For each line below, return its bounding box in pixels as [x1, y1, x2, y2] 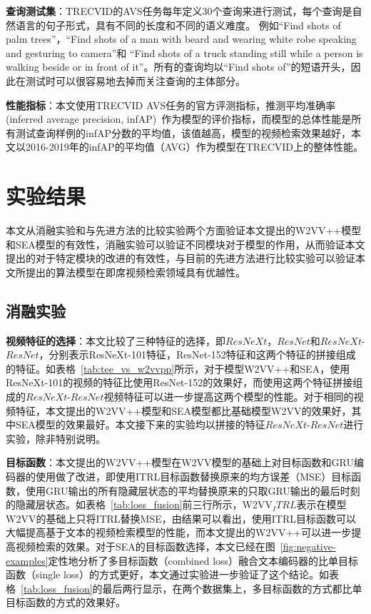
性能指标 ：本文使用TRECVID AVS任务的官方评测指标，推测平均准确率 [6, 97, 336, 112]
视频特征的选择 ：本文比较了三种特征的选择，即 [6, 333, 225, 348]
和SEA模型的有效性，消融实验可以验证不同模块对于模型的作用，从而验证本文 [6, 236, 365, 251]
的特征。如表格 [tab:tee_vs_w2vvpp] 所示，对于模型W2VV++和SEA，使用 [6, 361, 350, 376]
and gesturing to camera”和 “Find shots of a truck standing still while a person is [6, 45, 363, 60]
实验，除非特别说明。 [6, 431, 106, 446]
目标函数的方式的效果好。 [6, 595, 126, 610]
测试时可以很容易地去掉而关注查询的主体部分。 [25, 73, 245, 88]
